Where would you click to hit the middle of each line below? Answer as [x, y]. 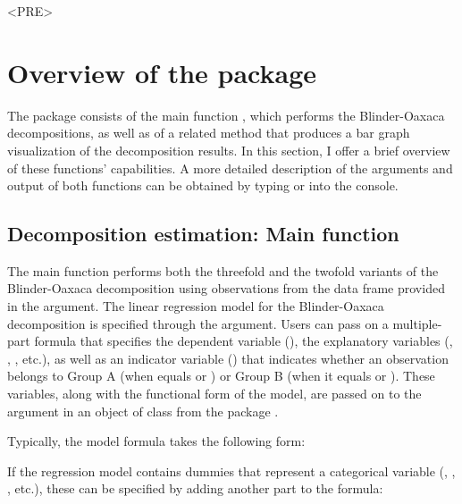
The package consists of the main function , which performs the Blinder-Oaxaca [226, 115]
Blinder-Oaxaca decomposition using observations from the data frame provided [226, 288]
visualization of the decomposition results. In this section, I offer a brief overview [229, 150]
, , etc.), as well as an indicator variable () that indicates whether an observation [228, 358]
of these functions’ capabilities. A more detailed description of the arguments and [230, 168]
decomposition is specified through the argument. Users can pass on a [198, 323]
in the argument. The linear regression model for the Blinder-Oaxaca [196, 306]
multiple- [417, 323]
